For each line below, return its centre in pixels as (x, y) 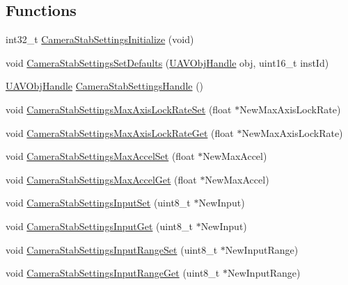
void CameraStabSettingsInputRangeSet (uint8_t (112, 249)
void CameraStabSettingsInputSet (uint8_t (98, 203)
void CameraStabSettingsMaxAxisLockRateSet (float (119, 109)
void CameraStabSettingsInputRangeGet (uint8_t (113, 273)
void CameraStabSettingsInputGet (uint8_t (99, 226)
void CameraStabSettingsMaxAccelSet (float (100, 156)
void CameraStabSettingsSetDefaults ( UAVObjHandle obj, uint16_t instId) (167, 62)
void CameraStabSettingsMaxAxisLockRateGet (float (120, 132)
